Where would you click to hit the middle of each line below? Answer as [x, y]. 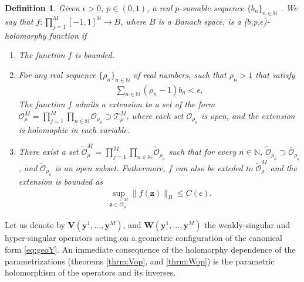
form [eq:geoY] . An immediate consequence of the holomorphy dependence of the [150, 249]
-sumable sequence [212, 8]
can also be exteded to [214, 167]
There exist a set [48, 152]
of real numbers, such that [180, 74]
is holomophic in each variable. [74, 129]
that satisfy [275, 74]
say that [19, 21]
